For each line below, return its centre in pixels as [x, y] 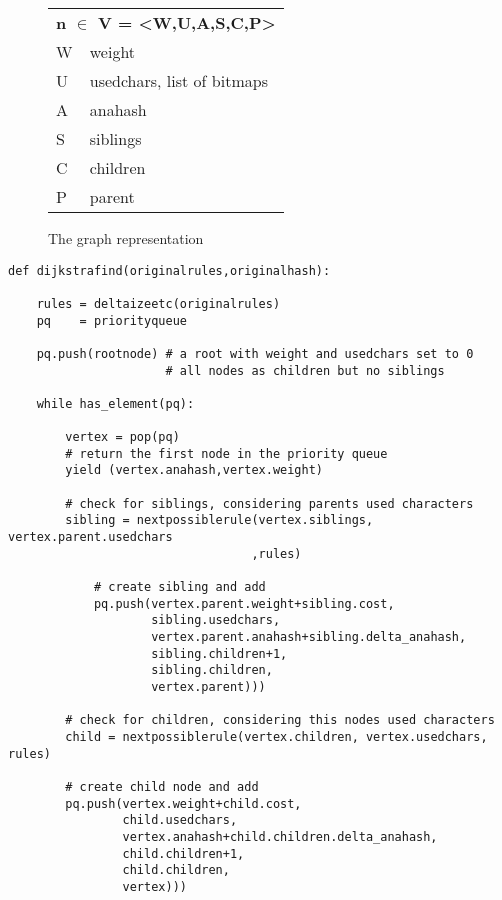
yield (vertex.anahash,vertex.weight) [194, 470]
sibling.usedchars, [216, 620]
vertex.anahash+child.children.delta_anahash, [280, 836]
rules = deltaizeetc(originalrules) [158, 303]
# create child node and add [162, 786]
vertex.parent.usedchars [90, 537]
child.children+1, [183, 853]
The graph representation [126, 238]
